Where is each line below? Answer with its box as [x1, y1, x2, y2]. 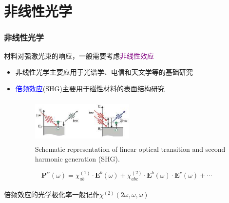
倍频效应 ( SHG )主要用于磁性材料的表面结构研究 [15, 83, 165, 93]
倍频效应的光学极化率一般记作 [4, 189, 99, 200]
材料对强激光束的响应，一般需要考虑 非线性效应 [4, 50, 154, 61]
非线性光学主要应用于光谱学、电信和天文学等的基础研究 [15, 67, 193, 77]
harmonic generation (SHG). [35, 153, 120, 163]
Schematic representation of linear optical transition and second [35, 144, 226, 154]
